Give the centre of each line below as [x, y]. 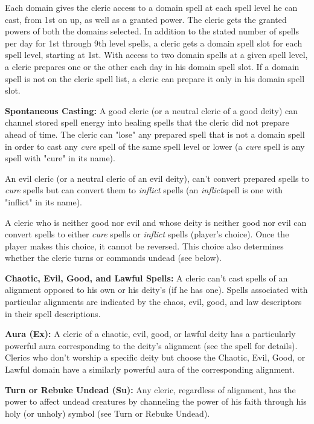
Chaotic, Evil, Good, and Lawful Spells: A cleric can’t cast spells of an [146, 278]
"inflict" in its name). [44, 201]
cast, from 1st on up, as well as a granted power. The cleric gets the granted [146, 19]
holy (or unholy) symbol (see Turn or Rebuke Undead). [107, 413]
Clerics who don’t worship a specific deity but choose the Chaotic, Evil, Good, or [155, 357]
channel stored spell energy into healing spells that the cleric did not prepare [147, 122]
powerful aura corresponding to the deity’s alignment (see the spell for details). [151, 345]
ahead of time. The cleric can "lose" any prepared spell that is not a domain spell [155, 134]
